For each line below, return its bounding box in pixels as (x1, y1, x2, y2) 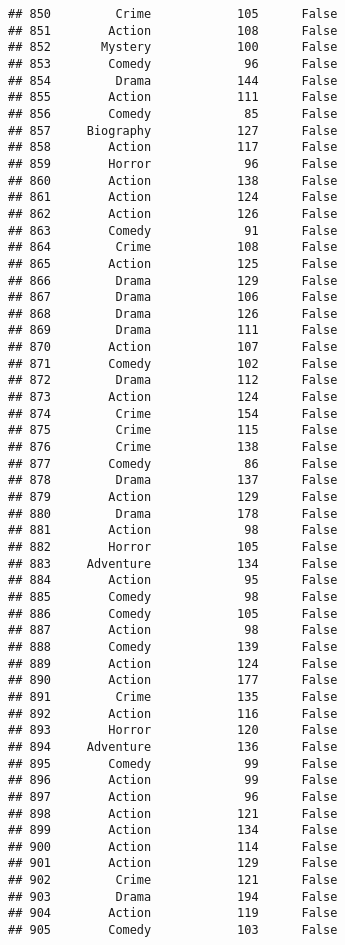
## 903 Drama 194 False (8, 889, 338, 904)
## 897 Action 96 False (8, 789, 338, 804)
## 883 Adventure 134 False (8, 556, 338, 571)
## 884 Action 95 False (8, 573, 338, 588)
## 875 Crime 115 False (8, 423, 338, 438)
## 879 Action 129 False (8, 490, 338, 505)
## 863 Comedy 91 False (8, 223, 338, 238)
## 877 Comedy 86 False (8, 456, 338, 471)
